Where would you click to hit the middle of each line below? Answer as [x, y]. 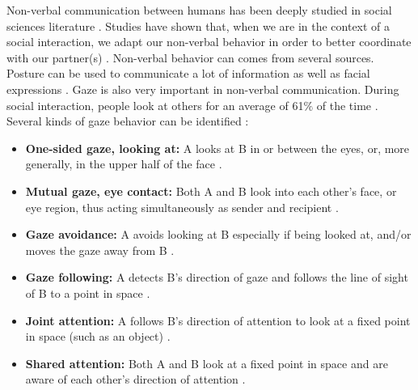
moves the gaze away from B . [100, 250]
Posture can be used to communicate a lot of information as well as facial [188, 73]
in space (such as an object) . [98, 336]
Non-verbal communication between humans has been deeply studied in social [199, 10]
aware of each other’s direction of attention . [135, 379]
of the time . [347, 105]
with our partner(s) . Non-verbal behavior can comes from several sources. [190, 57]
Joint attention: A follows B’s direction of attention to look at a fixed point [218, 320]
